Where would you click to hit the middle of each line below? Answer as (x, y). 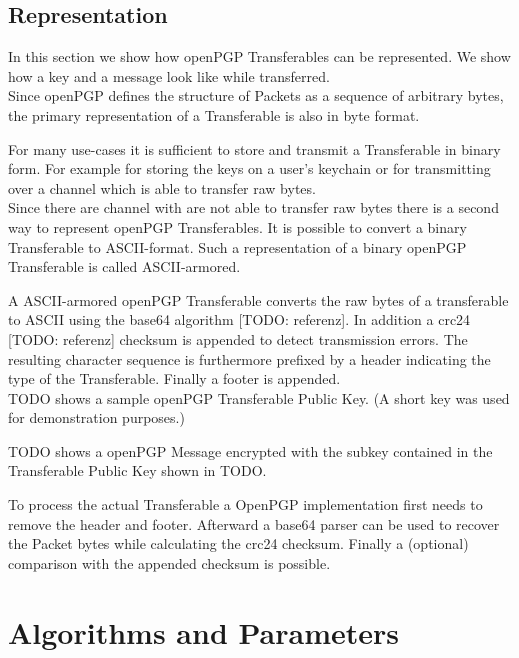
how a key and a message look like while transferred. (169, 75)
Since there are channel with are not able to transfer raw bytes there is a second (253, 207)
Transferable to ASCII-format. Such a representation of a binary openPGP (237, 246)
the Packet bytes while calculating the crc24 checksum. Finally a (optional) (238, 543)
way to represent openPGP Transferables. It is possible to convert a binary (237, 226)
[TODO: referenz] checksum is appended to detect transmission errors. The (238, 338)
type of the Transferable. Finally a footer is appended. (174, 378)
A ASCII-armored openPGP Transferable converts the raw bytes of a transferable (258, 299)
